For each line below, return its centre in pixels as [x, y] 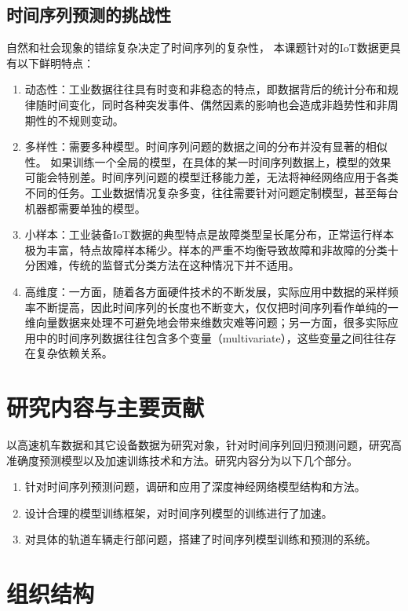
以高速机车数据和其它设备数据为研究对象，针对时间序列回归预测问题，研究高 [204, 445]
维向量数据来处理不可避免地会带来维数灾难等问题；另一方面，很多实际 [206, 322]
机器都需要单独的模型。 [85, 208]
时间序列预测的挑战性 [89, 15]
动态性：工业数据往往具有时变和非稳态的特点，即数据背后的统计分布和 [206, 89]
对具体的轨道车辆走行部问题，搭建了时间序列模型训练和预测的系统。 [200, 539]
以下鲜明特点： [55, 62]
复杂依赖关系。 [74, 353]
